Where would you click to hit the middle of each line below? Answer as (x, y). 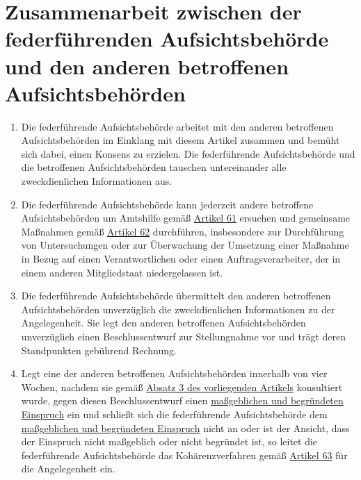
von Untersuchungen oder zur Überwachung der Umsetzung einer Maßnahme (185, 245)
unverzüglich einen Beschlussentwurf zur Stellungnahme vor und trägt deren (183, 336)
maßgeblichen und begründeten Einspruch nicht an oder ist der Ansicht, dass (185, 428)
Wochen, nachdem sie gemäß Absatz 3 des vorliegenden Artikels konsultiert (182, 387)
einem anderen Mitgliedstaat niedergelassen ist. (122, 272)
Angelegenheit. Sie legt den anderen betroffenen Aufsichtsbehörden (163, 323)
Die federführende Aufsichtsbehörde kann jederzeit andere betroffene (167, 204)
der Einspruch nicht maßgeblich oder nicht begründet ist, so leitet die (169, 441)
